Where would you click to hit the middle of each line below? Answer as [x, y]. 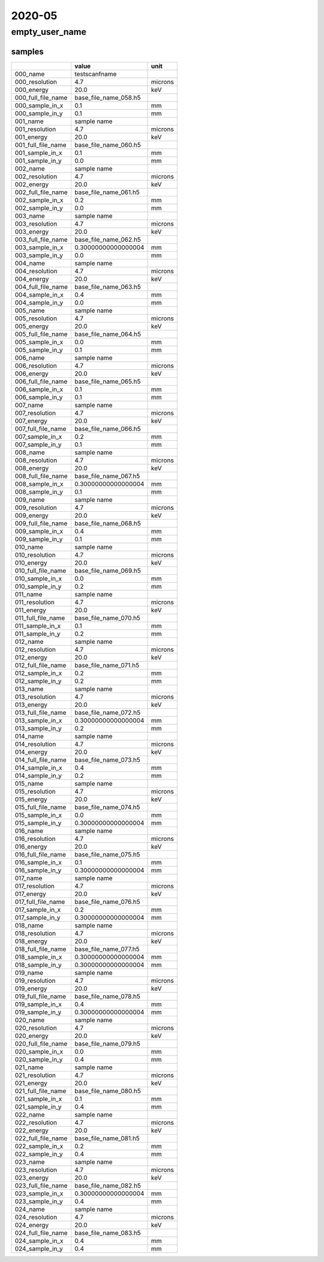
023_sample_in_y [39, 1201]
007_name [29, 405]
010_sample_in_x [38, 578]
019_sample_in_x [38, 1004]
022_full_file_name [41, 1138]
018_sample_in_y [38, 965]
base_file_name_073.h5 [107, 760]
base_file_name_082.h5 [108, 1185]
